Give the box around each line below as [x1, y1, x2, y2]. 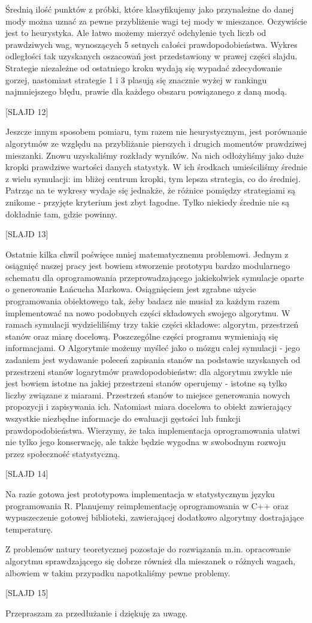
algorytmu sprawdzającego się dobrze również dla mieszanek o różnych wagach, [5, 554, 296, 567]
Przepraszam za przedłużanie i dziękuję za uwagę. [5, 606, 188, 619]
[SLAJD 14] [5, 467, 49, 480]
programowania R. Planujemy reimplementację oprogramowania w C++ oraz [5, 499, 289, 512]
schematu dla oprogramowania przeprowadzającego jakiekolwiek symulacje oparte [5, 271, 304, 283]
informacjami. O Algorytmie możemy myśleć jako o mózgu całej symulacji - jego [5, 341, 300, 354]
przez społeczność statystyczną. [5, 447, 120, 459]
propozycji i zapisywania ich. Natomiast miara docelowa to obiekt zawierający [5, 400, 292, 413]
